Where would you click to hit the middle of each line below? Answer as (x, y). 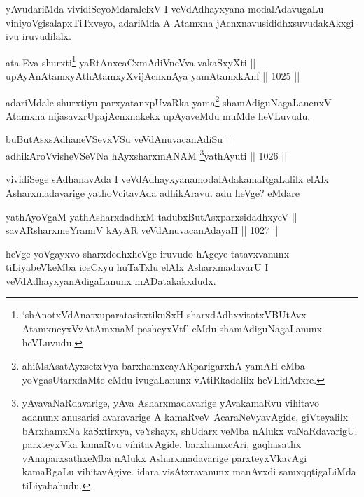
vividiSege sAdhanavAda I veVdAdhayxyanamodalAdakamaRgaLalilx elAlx (167, 179)
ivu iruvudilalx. (38, 36)
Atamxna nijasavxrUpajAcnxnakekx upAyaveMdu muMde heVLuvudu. (158, 115)
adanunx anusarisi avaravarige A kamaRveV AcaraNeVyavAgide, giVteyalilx (185, 417)
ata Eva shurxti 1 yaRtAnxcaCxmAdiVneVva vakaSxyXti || (131, 61)
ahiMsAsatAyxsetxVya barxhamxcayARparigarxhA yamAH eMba (163, 366)
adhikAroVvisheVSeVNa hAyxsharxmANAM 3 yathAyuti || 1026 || (147, 154)
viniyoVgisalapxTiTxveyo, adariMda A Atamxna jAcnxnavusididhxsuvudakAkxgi (180, 22)
